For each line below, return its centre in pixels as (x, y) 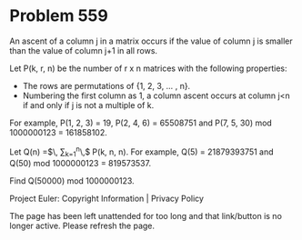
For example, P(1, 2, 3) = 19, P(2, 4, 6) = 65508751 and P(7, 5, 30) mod (141, 123)
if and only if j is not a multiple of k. (88, 105)
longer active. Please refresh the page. (82, 226)
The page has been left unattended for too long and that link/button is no (146, 216)
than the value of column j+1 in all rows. (83, 50)
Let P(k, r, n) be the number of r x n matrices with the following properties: (148, 68)
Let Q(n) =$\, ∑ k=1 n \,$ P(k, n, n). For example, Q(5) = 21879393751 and (142, 152)
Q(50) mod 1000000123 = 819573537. (81, 164)
